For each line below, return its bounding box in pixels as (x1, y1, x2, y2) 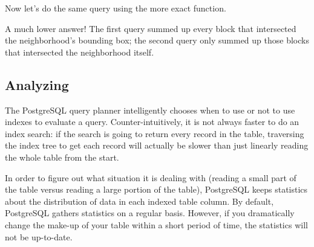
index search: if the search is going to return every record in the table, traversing (5, 127, 304, 140)
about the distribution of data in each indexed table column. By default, (5, 194, 274, 207)
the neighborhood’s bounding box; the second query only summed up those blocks (5, 34, 309, 47)
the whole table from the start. (5, 150, 119, 163)
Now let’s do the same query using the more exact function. (5, 2, 226, 14)
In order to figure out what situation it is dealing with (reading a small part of (5, 171, 296, 184)
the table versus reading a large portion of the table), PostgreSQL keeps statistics (5, 183, 308, 196)
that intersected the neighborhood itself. (5, 45, 154, 58)
